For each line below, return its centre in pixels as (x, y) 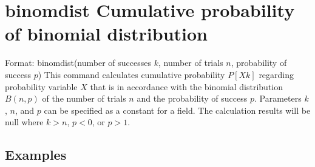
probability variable (41, 86)
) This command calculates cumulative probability (131, 74)
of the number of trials (84, 98)
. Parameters (278, 98)
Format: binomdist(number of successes (78, 63)
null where (24, 122)
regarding (276, 74)
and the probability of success (192, 98)
